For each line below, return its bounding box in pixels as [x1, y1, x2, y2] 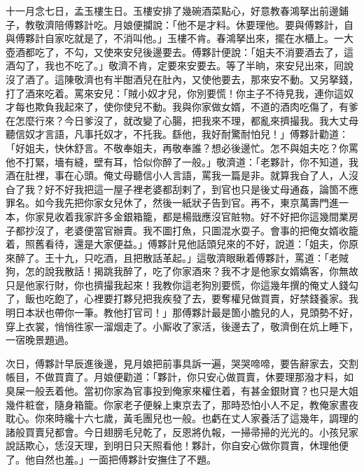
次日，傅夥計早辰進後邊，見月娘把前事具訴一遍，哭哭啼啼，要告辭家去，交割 [6, 356, 358, 370]
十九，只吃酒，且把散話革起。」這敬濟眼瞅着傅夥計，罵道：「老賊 [54, 250, 349, 265]
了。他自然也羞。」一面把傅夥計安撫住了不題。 [6, 452, 216, 466]
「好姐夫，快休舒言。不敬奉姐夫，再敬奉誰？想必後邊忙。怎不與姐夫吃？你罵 [6, 140, 358, 155]
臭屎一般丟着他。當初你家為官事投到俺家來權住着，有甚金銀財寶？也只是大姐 [6, 384, 358, 398]
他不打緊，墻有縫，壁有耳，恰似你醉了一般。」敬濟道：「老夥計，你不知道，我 [6, 154, 358, 169]
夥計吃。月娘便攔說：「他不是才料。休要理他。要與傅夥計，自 [73, 17, 353, 31]
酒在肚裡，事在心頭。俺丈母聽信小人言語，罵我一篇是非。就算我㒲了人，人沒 [6, 168, 358, 183]
